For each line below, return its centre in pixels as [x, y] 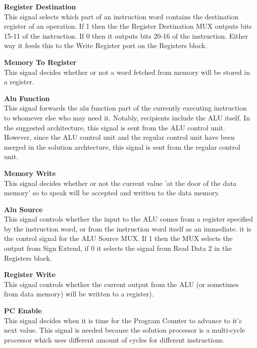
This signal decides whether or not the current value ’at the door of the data [120, 183]
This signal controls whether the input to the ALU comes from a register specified [128, 219]
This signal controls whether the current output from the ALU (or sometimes [122, 284]
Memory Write [30, 173]
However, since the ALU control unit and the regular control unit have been [119, 137]
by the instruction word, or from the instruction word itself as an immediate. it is [128, 228]
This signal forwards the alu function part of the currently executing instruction [126, 108]
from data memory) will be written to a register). [79, 294]
